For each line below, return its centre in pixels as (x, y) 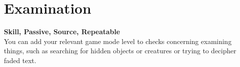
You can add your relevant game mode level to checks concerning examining (118, 41)
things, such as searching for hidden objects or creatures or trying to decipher (120, 51)
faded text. (20, 60)
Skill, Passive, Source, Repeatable (62, 32)
